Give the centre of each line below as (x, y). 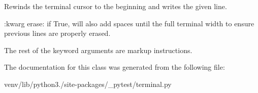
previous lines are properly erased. (57, 33)
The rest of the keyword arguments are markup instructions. (98, 50)
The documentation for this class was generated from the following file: (115, 67)
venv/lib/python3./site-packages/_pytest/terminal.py (88, 84)
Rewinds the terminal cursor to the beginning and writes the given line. (116, 6)
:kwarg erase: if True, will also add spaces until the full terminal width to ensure (129, 23)
